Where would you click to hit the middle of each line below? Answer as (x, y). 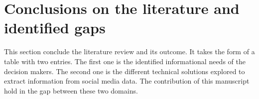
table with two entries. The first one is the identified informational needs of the (125, 61)
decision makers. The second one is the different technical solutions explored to (125, 71)
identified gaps (55, 28)
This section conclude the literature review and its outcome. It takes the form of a (129, 51)
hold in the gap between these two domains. (71, 90)
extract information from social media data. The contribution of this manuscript (127, 81)
